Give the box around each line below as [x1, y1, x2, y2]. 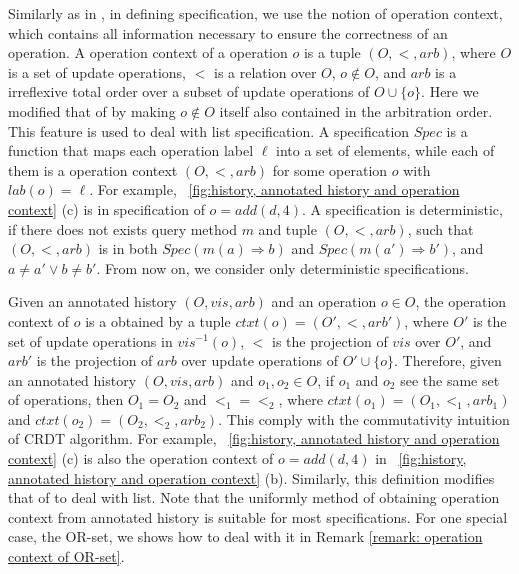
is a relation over [213, 61, 317, 82]
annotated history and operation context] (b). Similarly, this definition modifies [8, 467, 495, 488]
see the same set [400, 369, 500, 390]
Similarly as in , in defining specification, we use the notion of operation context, [8, 3, 503, 23]
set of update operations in [8, 330, 173, 351]
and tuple [258, 218, 317, 239]
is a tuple [303, 42, 361, 63]
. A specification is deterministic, [302, 198, 503, 219]
